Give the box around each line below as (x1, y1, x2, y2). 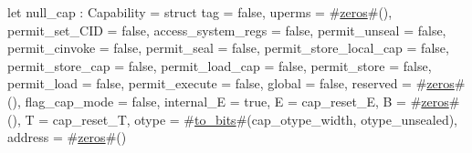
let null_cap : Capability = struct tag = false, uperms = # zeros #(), (7, 3, 393, 21)
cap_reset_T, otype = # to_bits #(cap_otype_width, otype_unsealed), (52, 109, 458, 128)
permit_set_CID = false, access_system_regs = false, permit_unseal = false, (7, 20, 446, 39)
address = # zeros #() (7, 127, 127, 147)
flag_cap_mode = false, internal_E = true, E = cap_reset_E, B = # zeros (25, 91, 449, 110)
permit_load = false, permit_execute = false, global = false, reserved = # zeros (7, 74, 455, 93)
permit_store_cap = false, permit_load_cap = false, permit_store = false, (7, 56, 432, 75)
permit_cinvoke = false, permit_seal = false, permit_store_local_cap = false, (7, 38, 449, 57)
